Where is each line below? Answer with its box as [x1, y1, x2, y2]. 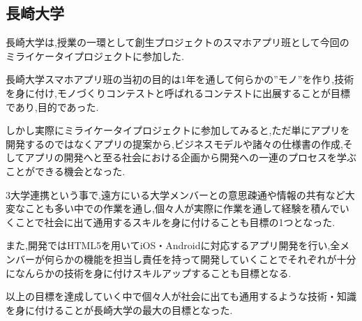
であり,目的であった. [6, 99, 99, 114]
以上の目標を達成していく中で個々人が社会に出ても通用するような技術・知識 [6, 289, 356, 304]
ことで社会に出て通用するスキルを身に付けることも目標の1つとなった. [15, 214, 335, 229]
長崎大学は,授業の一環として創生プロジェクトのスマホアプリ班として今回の [6, 35, 349, 50]
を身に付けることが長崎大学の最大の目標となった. [6, 302, 233, 317]
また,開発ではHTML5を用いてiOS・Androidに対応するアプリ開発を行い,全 [6, 238, 340, 253]
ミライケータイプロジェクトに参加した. [6, 48, 184, 63]
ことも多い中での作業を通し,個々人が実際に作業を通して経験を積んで [24, 201, 340, 216]
